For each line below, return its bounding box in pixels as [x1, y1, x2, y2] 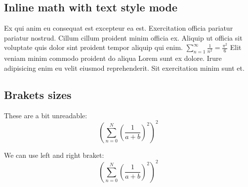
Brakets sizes [4, 87, 72, 102]
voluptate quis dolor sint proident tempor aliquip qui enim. [4, 42, 183, 52]
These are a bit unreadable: [4, 110, 87, 120]
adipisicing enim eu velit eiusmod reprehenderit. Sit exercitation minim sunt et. [4, 62, 245, 73]
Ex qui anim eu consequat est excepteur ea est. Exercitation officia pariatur [4, 23, 233, 33]
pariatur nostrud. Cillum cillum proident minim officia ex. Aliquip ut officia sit [4, 32, 243, 43]
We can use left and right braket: [4, 149, 104, 160]
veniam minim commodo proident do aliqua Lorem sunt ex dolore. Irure [4, 53, 222, 63]
